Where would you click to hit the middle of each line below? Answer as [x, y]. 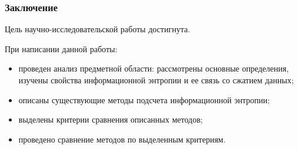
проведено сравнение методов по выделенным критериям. [122, 139]
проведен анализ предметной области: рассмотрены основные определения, [154, 68]
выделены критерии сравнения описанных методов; [111, 119]
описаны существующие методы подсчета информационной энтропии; [144, 99]
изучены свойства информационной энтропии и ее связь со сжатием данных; [156, 80]
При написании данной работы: [61, 48]
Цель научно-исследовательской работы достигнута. [98, 29]
